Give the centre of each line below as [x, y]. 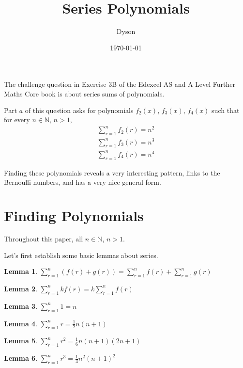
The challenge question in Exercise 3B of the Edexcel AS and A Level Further [120, 84]
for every [17, 120]
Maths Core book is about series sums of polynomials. [84, 93]
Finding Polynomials [74, 216]
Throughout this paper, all [44, 238]
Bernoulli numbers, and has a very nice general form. [83, 182]
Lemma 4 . [21, 323]
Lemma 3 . [21, 306]
